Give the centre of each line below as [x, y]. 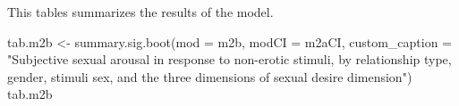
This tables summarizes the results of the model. [140, 12]
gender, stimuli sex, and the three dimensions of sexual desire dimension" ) [210, 76]
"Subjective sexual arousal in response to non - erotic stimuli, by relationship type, [229, 59]
